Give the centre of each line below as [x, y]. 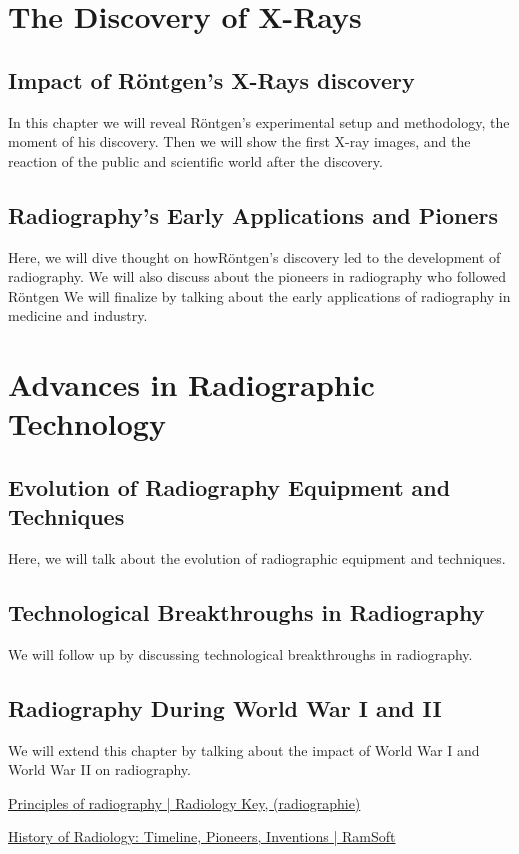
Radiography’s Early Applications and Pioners [253, 214]
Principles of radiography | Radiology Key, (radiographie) [184, 802]
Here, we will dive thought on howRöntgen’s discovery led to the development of [254, 256]
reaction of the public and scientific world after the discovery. [195, 160]
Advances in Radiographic [191, 384]
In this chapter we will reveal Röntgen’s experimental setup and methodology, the [259, 121]
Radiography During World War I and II [225, 707]
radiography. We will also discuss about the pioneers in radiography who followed [257, 276]
